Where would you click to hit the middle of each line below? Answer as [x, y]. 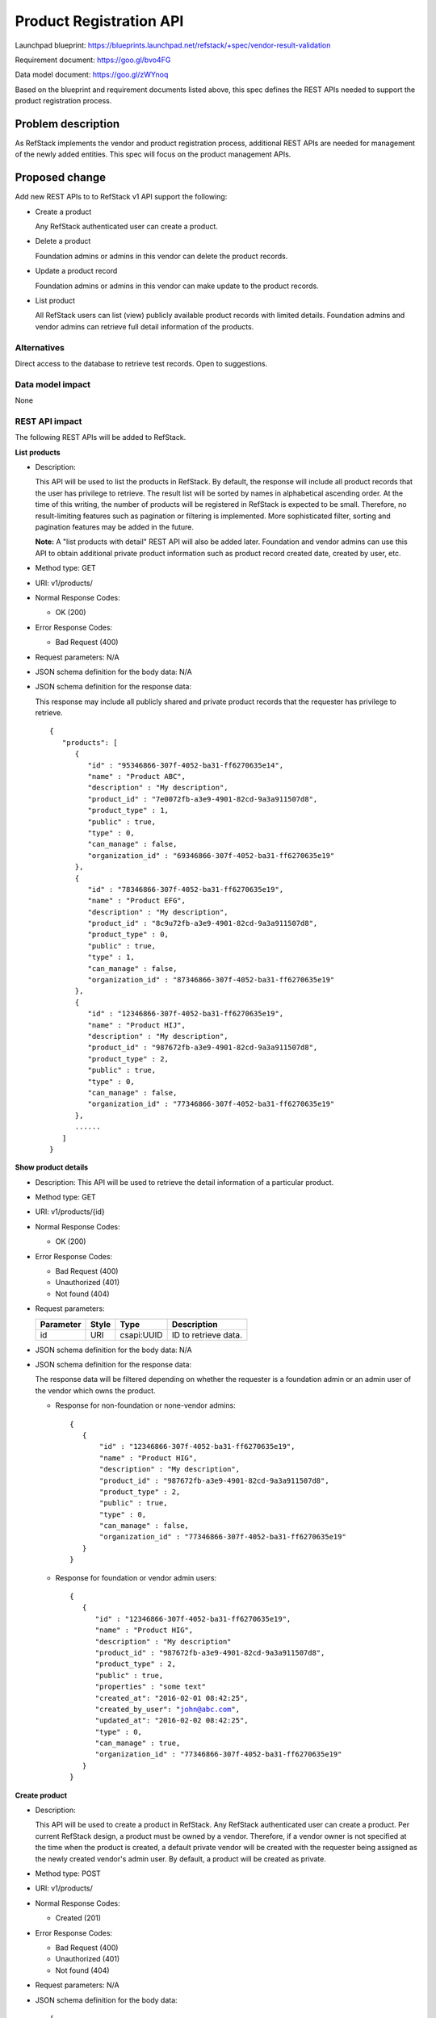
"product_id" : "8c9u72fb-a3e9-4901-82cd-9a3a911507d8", [203, 923]
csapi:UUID [141, 1334]
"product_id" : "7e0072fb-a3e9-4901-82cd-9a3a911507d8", [203, 799]
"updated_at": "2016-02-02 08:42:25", [172, 1721]
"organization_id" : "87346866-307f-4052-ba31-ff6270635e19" [211, 980]
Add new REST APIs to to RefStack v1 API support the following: [121, 197]
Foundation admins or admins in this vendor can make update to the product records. [177, 286]
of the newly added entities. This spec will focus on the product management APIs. [153, 154]
